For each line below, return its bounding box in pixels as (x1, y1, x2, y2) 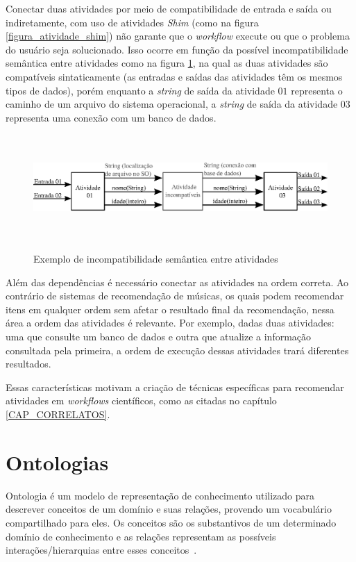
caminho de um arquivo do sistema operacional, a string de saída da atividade (6, 97, 338, 111)
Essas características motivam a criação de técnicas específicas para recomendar (6, 379, 344, 394)
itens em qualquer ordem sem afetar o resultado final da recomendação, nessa (6, 301, 334, 316)
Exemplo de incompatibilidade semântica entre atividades (33, 251, 278, 266)
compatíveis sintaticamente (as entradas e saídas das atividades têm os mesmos (6, 69, 343, 83)
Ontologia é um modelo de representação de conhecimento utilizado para (6, 488, 315, 502)
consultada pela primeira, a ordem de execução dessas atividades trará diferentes (6, 342, 349, 357)
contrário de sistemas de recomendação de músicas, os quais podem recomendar (6, 288, 344, 303)
